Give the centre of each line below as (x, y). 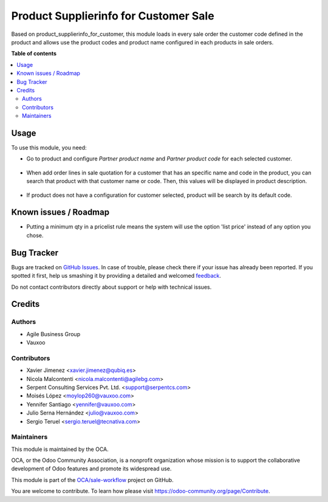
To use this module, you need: (49, 147)
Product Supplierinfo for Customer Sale (113, 16)
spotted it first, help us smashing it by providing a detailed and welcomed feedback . (116, 276)
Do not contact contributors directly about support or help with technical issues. (111, 287)
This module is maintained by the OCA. (60, 449)
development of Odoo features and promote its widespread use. (91, 469)
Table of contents (34, 53)
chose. (35, 235)
